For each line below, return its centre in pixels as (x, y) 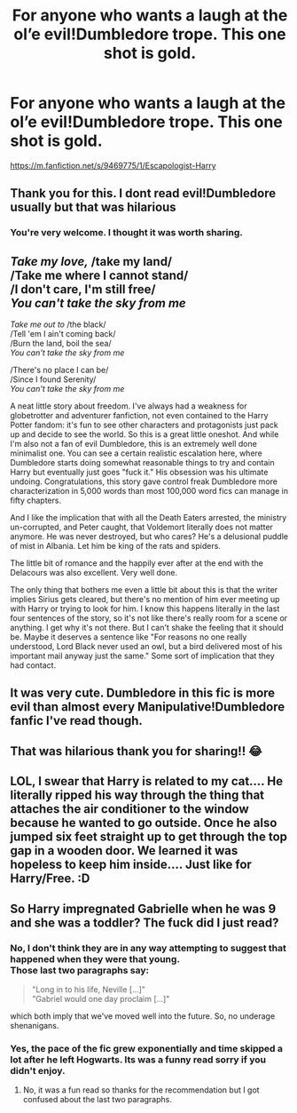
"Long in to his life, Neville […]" (88, 989)
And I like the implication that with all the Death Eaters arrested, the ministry (148, 518)
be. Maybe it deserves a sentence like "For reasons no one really (129, 637)
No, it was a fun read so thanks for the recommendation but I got (141, 1090)
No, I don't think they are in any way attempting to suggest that (148, 948)
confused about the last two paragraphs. (97, 1100)
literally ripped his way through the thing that (137, 795)
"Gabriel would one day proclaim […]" (101, 998)
